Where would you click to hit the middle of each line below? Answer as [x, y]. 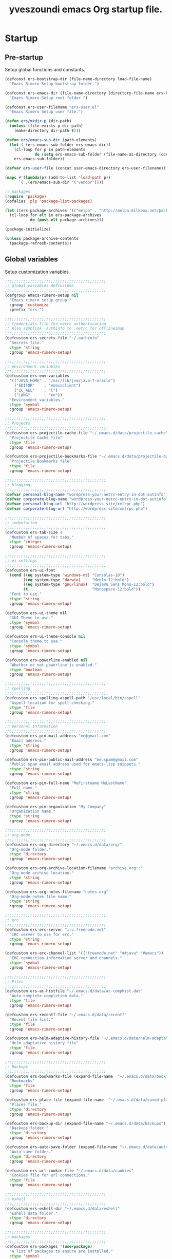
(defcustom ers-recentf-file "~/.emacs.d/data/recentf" [66, 1015]
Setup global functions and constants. [45, 70]
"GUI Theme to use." [31, 618]
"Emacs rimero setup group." [41, 300]
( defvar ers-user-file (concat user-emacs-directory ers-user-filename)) [85, 168]
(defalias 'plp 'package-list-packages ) [49, 201]
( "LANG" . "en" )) [38, 395]
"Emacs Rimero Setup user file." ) [46, 112]
